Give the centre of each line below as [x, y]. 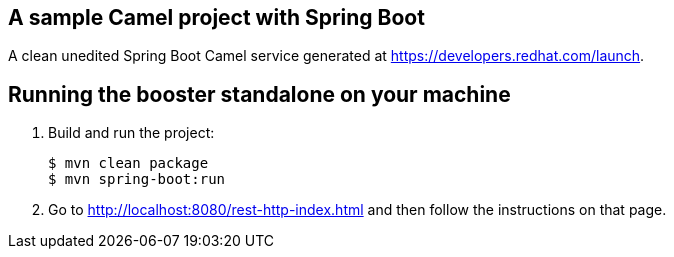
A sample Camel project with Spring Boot [216, 17]
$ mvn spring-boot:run [137, 179]
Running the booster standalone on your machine [259, 94]
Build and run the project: [131, 133]
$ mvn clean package [128, 163]
